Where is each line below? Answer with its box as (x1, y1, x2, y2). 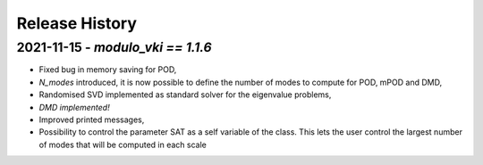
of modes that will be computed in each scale (38, 139, 208, 150)
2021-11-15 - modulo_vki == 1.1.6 (16, 39, 212, 55)
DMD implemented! (38, 102, 111, 112)
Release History (16, 13, 138, 33)
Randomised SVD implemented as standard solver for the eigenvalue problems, (38, 89, 332, 100)
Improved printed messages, (38, 114, 145, 125)
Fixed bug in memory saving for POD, (38, 64, 177, 75)
